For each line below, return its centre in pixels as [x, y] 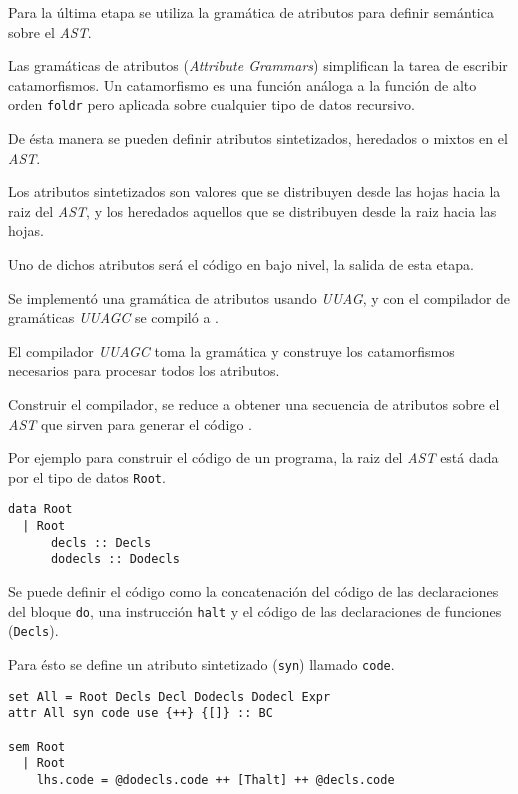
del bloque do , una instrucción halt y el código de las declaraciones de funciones [255, 610]
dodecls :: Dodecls [115, 559]
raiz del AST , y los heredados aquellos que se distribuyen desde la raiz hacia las [252, 210]
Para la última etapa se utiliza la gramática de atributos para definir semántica [251, 12]
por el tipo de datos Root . [87, 476]
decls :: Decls [101, 542]
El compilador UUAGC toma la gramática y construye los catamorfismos [231, 350]
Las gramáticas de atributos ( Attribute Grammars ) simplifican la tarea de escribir [258, 65]
